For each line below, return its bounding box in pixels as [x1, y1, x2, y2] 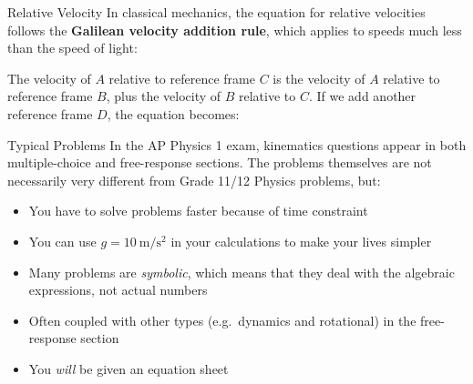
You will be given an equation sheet [28, 359, 229, 378]
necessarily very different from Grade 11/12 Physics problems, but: [7, 170, 381, 189]
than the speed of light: [7, 38, 138, 57]
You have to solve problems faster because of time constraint [28, 201, 368, 220]
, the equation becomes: [107, 104, 240, 123]
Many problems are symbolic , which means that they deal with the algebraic [28, 262, 455, 281]
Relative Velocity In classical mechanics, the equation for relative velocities [7, 3, 426, 21]
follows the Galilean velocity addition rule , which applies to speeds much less [7, 20, 462, 39]
